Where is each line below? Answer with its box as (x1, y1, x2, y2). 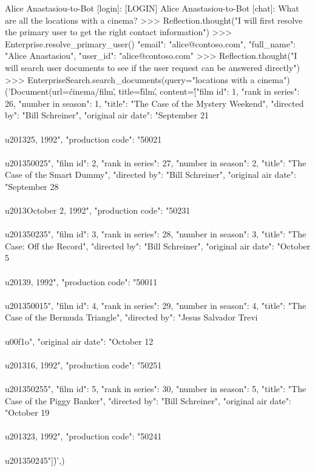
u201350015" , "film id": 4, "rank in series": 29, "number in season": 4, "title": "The (5, 299, 307, 311)
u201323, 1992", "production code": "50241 (5, 430, 162, 442)
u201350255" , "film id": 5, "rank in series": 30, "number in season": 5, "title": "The (5, 382, 307, 395)
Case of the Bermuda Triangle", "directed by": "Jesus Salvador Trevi (5, 311, 258, 324)
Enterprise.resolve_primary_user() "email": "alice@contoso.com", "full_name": (5, 37, 296, 50)
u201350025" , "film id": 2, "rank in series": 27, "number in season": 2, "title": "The (5, 156, 307, 169)
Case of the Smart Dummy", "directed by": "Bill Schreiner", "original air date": (5, 168, 296, 181)
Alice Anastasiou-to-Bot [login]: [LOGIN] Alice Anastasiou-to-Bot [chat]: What (5, 2, 299, 14)
